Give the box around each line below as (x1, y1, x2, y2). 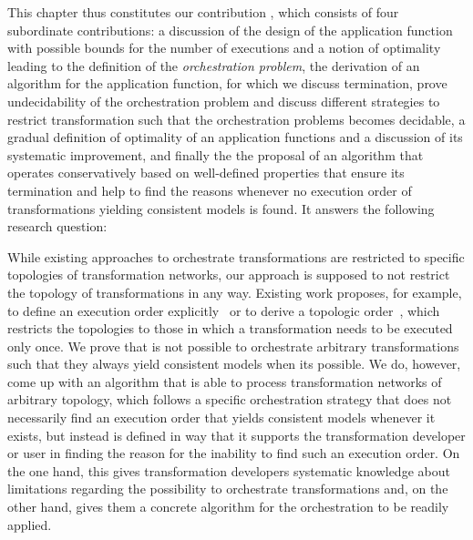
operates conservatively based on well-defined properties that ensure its (7, 163, 405, 182)
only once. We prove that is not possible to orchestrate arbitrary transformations (7, 336, 459, 355)
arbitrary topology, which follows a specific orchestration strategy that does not (7, 390, 452, 409)
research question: (7, 217, 108, 236)
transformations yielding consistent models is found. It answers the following (7, 199, 435, 218)
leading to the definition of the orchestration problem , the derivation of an (7, 56, 420, 75)
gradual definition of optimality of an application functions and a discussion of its (7, 127, 463, 147)
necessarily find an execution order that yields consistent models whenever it (7, 408, 436, 427)
